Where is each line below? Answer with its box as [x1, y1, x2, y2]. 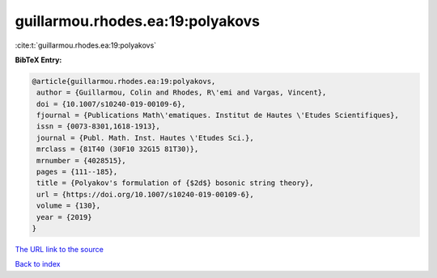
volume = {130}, [36, 201, 101, 210]
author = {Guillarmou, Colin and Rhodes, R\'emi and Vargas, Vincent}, [36, 88, 327, 97]
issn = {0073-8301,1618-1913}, [36, 122, 161, 131]
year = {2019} [36, 213, 92, 221]
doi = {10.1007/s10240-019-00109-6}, [36, 99, 186, 108]
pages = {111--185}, [36, 167, 118, 177]
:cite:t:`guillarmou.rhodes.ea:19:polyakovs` [15, 40, 157, 50]
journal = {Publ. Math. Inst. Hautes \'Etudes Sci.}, [36, 133, 254, 142]
